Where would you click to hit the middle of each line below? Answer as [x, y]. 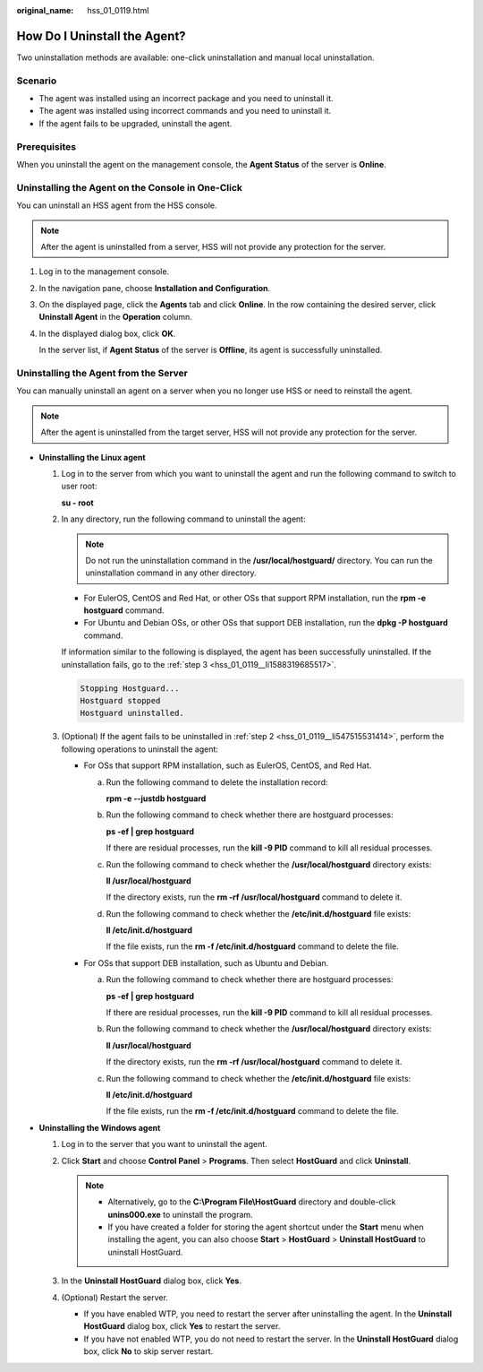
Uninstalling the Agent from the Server [102, 373]
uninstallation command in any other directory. [171, 573]
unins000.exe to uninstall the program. [181, 1214]
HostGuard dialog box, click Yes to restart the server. [182, 1326]
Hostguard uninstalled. [132, 713]
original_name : [45, 10]
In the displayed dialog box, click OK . [107, 333]
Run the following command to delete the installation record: [217, 782]
